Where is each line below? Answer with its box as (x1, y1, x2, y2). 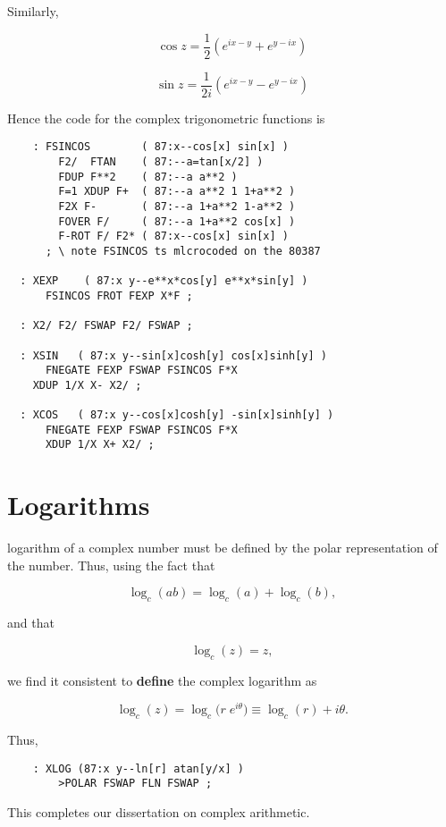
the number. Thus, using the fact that (7, 555, 215, 574)
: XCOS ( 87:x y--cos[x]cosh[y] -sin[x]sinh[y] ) (20, 409, 334, 422)
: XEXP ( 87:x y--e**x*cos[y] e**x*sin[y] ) (20, 274, 308, 288)
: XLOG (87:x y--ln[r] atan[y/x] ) (32, 762, 244, 775)
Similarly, (7, 2, 59, 20)
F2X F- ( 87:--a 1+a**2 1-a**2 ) (58, 199, 296, 213)
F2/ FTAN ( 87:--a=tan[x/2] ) (58, 155, 264, 168)
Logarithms (7, 486, 150, 523)
